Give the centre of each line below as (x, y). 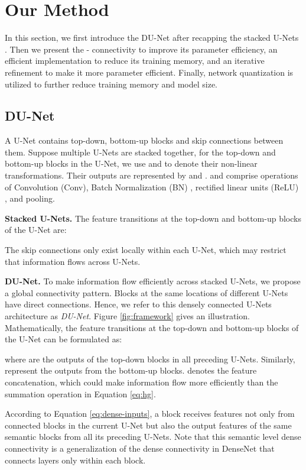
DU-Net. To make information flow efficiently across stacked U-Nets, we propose (153, 281)
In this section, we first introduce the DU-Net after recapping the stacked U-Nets (152, 38)
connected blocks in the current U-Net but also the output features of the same (148, 425)
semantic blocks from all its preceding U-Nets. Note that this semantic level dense (153, 437)
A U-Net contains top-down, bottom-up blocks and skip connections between (144, 140)
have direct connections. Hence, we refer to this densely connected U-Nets (138, 304)
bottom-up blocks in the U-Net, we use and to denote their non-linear (131, 163)
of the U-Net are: (36, 230)
